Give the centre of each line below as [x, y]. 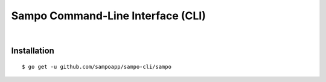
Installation [33, 51]
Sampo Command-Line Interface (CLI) [109, 16]
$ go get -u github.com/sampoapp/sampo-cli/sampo [97, 67]
